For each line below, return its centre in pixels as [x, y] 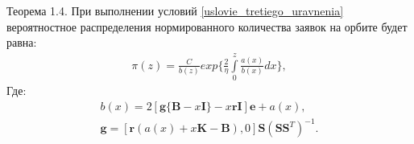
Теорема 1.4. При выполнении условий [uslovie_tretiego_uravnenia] [175, 10]
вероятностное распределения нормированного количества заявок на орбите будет [207, 26]
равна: [22, 42]
